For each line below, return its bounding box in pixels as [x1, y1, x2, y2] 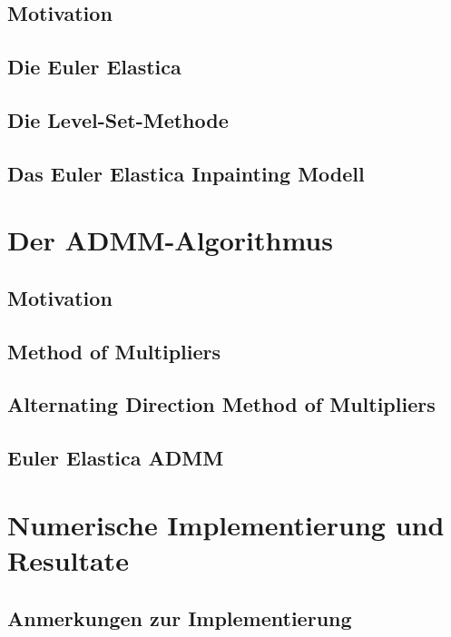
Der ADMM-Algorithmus [7, 221, 333, 259]
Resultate [7, 542, 129, 578]
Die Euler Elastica [7, 53, 181, 81]
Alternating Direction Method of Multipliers [7, 390, 436, 418]
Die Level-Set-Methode [7, 105, 229, 133]
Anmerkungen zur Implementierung [7, 603, 352, 632]
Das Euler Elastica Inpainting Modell [7, 159, 365, 187]
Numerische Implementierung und [7, 505, 445, 543]
